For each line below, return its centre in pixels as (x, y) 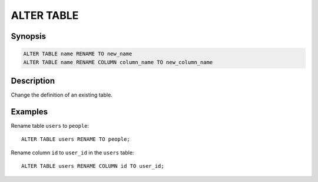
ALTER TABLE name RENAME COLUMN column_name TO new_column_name (118, 62)
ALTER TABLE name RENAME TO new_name (78, 54)
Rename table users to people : (50, 125)
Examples (29, 112)
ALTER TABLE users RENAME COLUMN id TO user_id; (93, 166)
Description (33, 80)
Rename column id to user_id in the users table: (72, 153)
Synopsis (29, 36)
